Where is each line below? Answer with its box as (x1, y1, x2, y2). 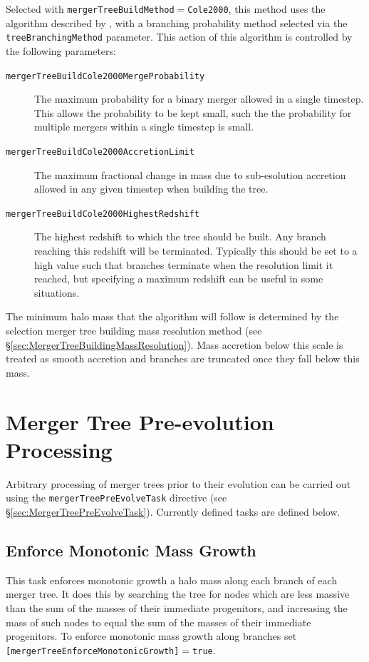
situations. (34, 285, 80, 300)
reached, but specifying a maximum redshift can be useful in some (34, 271, 323, 286)
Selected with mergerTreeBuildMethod (6, 1, 175, 16)
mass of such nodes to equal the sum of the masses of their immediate (6, 614, 311, 629)
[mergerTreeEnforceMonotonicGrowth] (6, 646, 180, 656)
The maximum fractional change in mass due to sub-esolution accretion (34, 167, 346, 182)
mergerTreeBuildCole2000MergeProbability (6, 71, 205, 81)
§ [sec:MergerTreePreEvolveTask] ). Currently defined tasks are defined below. (6, 504, 341, 519)
